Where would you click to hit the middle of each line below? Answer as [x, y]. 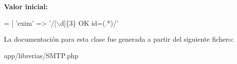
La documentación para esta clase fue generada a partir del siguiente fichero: [119, 39]
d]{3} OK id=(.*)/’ [89, 23]
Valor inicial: [26, 6]
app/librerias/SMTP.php [41, 55]
